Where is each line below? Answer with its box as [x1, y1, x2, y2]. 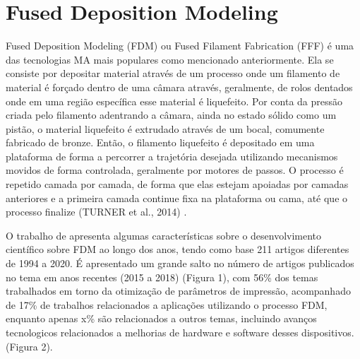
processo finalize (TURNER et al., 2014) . [6, 204, 187, 219]
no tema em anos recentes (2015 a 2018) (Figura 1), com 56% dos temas [6, 269, 318, 284]
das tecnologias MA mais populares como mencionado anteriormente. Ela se [6, 52, 334, 66]
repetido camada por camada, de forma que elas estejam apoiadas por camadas [6, 177, 349, 192]
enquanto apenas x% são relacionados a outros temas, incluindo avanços [6, 311, 317, 326]
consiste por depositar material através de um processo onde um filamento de [6, 66, 340, 81]
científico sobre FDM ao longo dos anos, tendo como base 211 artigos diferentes [6, 242, 349, 257]
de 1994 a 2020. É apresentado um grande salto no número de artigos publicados [6, 256, 354, 271]
